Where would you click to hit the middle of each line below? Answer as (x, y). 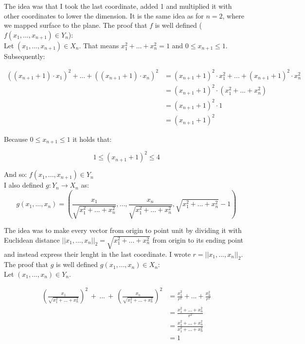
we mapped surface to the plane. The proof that (76, 25)
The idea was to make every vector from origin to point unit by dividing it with (123, 230)
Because (16, 139)
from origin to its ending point (198, 239)
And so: (16, 174)
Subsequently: (25, 56)
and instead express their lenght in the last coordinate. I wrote (97, 254)
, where (233, 15)
